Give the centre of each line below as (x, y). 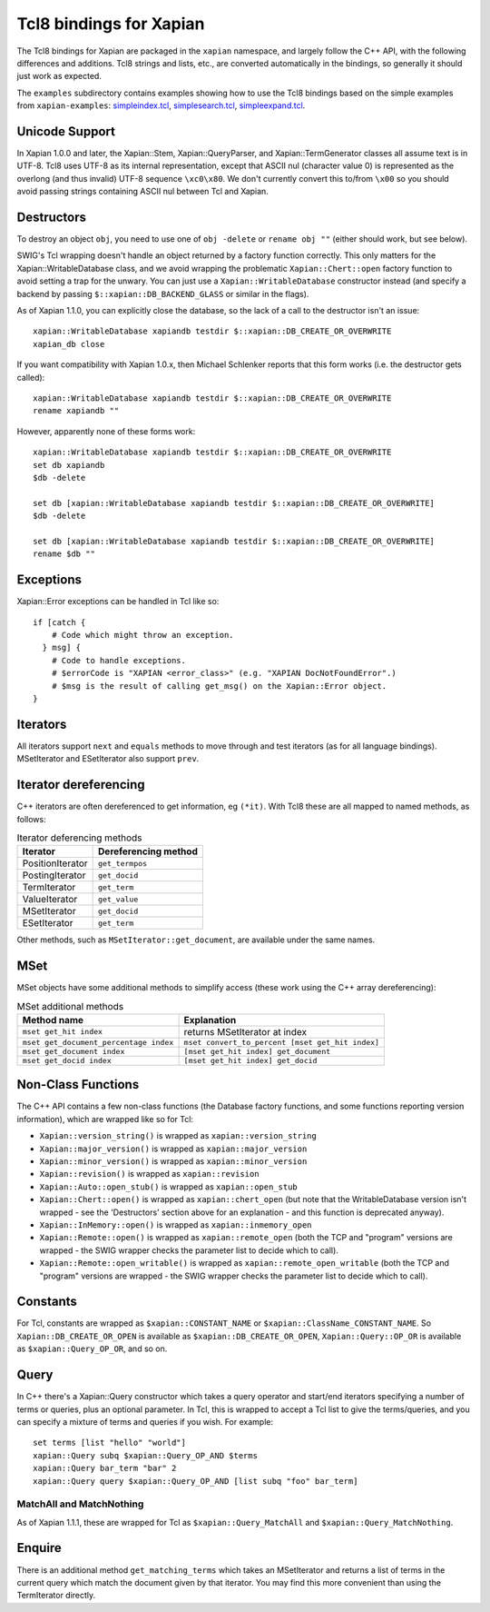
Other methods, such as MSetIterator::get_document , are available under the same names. (196, 940)
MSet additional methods (70, 1006)
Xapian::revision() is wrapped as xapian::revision (149, 1174)
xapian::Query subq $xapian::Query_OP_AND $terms (146, 1455)
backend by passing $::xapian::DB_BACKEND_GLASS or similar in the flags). (163, 294)
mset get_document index (73, 1051)
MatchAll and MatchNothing (80, 1504)
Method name (53, 1020)
